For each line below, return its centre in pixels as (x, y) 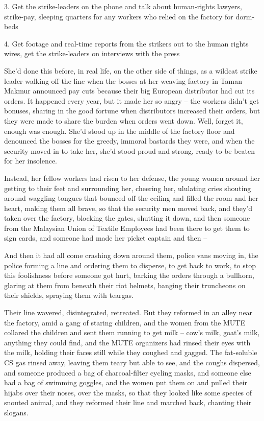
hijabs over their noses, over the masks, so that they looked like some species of (128, 392)
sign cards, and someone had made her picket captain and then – (106, 238)
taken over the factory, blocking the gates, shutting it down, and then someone (127, 218)
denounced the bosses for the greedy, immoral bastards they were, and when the (129, 141)
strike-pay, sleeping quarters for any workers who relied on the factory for (119, 16)
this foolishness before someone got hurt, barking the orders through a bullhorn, (129, 275)
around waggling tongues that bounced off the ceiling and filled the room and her (131, 198)
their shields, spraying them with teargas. (69, 295)
